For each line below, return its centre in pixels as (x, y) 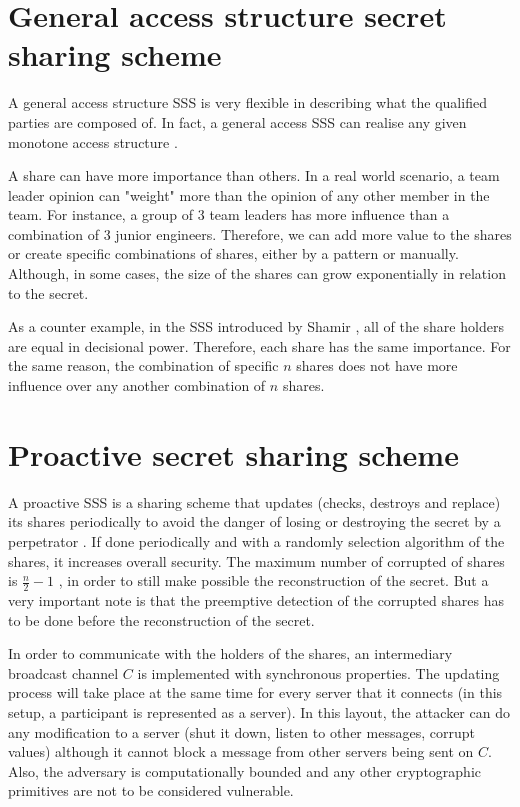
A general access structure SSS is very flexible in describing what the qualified (247, 102)
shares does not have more (377, 365)
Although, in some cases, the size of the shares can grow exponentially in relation (257, 273)
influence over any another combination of (137, 385)
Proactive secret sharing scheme (233, 453)
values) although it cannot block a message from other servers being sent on (241, 751)
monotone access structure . (93, 141)
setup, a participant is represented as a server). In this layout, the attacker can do (259, 711)
